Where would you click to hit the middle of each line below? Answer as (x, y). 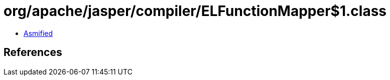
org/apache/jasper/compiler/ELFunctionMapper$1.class (195, 11)
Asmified (38, 33)
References (33, 52)
